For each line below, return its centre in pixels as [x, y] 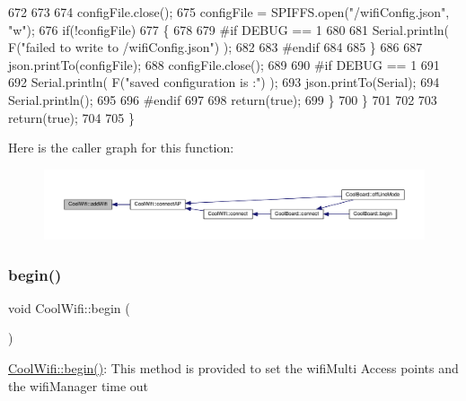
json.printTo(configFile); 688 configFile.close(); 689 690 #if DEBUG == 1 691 [224, 64]
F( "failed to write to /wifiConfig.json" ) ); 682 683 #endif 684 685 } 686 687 [215, 47]
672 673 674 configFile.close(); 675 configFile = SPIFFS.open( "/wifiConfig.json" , [229, 12]
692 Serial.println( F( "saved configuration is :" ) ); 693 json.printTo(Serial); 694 [224, 82]
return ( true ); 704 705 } [71, 117]
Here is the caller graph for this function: [121, 148]
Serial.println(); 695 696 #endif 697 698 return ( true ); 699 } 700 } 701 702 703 [223, 99]
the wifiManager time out [78, 385]
